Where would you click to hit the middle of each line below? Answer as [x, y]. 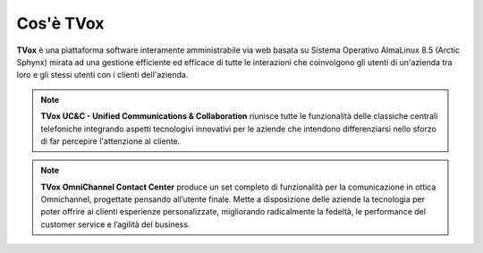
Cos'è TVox [60, 23]
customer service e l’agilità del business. [115, 224]
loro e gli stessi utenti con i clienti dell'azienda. [102, 75]
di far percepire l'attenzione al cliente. [110, 141]
